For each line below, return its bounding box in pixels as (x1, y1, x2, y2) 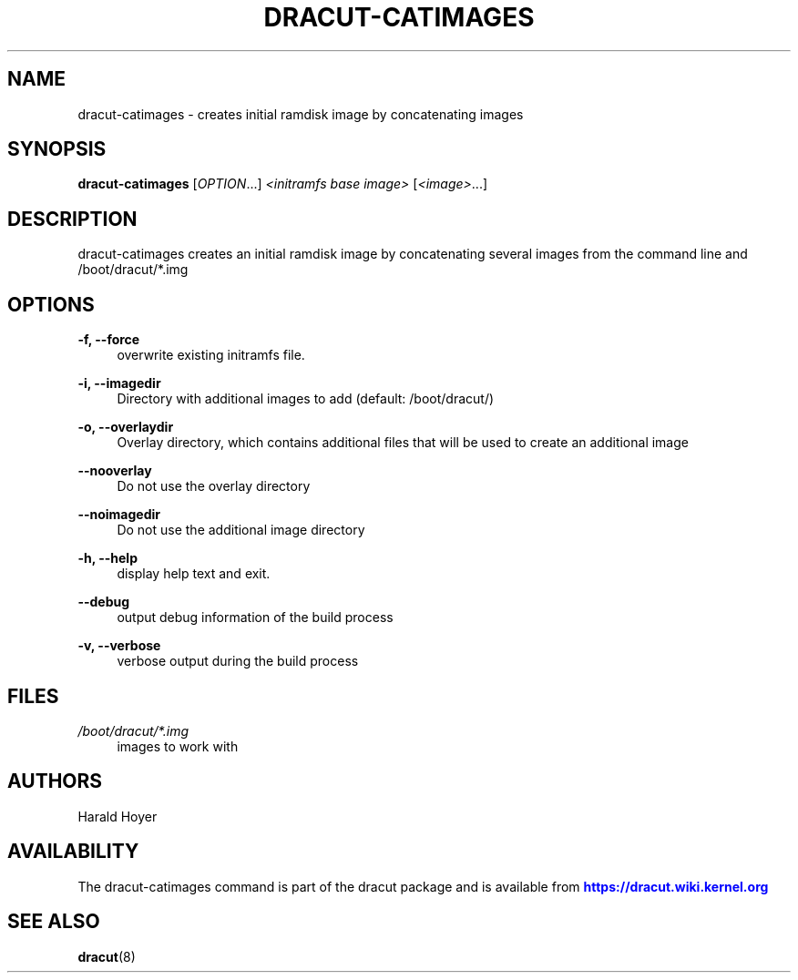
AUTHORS (7, 770, 103, 793)
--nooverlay (77, 463, 152, 479)
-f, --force (77, 332, 140, 348)
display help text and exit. (117, 566, 271, 582)
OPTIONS (7, 292, 95, 316)
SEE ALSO (7, 910, 100, 934)
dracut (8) (77, 948, 136, 965)
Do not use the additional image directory (117, 522, 365, 538)
